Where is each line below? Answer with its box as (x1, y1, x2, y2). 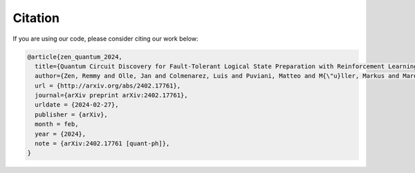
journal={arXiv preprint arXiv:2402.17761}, (35, 92, 188, 99)
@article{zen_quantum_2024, (27, 52, 122, 61)
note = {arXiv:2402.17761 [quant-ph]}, (35, 140, 170, 147)
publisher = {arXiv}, (35, 110, 109, 119)
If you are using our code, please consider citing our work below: (12, 34, 199, 43)
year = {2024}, (35, 130, 86, 138)
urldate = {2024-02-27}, (35, 101, 119, 109)
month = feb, (35, 121, 79, 128)
